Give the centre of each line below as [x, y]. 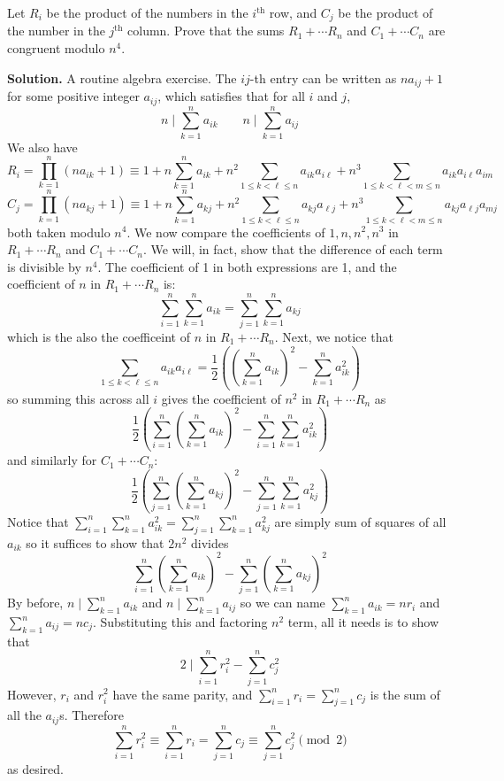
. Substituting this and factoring [180, 622]
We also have [42, 147]
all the [24, 715]
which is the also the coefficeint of [99, 337]
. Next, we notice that [334, 337]
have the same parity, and [183, 694]
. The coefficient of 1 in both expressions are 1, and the [247, 266]
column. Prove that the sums [206, 31]
